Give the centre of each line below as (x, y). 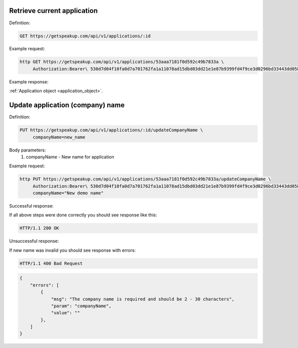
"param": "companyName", (81, 306)
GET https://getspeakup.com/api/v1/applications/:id (85, 36)
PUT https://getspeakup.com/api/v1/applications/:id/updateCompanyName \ (111, 130)
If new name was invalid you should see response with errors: (73, 250)
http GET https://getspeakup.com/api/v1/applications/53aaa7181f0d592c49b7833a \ (122, 62)
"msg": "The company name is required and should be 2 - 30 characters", (143, 299)
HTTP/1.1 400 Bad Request (51, 263)
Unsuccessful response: (34, 241)
